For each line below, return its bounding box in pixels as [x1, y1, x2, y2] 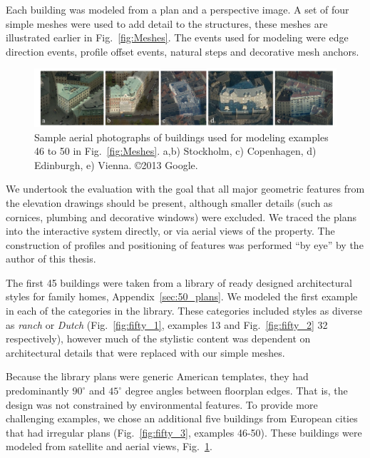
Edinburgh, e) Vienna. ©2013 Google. [34, 157, 198, 172]
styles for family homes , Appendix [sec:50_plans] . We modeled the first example [6, 289, 358, 304]
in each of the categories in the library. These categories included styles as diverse [6, 303, 363, 318]
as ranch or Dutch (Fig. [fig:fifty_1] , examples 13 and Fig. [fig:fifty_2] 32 [6, 317, 328, 332]
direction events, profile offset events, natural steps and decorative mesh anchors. [6, 44, 359, 58]
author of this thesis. [6, 251, 96, 266]
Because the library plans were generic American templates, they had [6, 369, 309, 384]
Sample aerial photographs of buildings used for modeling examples [34, 129, 329, 144]
